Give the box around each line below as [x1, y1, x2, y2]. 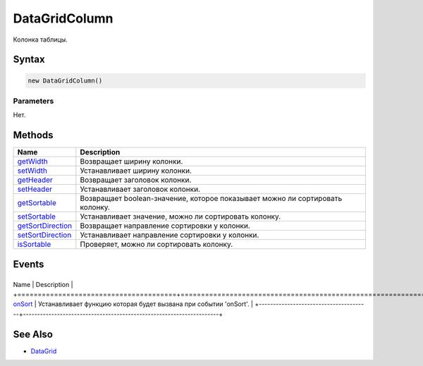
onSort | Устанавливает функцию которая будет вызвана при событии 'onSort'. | [13, 300, 254, 308]
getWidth [17, 157, 49, 166]
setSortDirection [17, 230, 72, 240]
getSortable [17, 198, 56, 208]
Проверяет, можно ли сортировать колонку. [80, 240, 233, 250]
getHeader [17, 175, 53, 185]
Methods [13, 129, 54, 141]
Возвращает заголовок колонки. [80, 175, 192, 185]
